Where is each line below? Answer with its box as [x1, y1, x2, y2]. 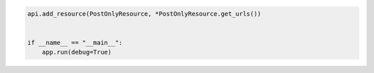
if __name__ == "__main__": [27, 39, 123, 46]
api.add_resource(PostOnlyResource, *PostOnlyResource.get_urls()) [27, 10, 262, 17]
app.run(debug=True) [42, 48, 112, 56]
